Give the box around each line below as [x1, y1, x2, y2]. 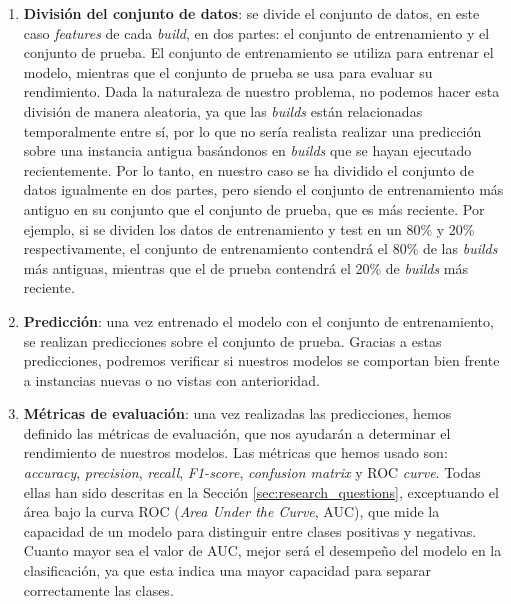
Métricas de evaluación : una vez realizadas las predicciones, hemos [23, 403, 452, 424]
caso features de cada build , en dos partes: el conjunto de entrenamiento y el [23, 22, 490, 43]
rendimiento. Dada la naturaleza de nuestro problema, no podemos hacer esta [23, 81, 500, 102]
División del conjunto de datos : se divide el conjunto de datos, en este [23, 3, 480, 23]
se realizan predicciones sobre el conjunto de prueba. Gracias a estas [23, 330, 442, 351]
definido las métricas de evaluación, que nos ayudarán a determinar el [23, 422, 451, 443]
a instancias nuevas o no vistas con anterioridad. [23, 369, 320, 390]
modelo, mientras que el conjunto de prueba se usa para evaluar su [23, 61, 433, 82]
